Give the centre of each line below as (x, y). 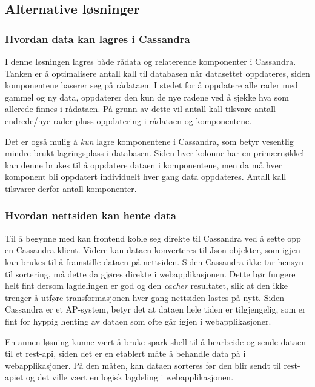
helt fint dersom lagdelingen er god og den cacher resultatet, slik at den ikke (146, 286)
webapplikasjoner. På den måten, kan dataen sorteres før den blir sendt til (143, 365)
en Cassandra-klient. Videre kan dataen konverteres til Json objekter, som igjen (153, 250)
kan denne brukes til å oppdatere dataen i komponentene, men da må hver (144, 164)
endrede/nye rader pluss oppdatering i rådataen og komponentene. (128, 120)
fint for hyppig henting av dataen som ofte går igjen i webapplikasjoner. (138, 321)
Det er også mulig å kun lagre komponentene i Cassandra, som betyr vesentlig (149, 141)
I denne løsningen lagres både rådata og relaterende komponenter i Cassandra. (151, 61)
